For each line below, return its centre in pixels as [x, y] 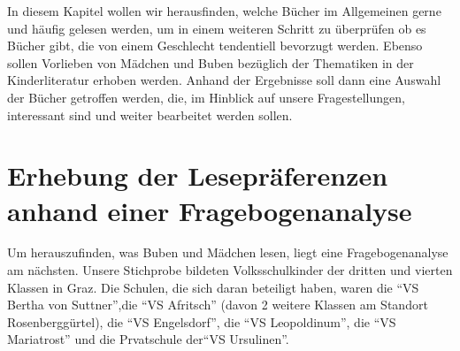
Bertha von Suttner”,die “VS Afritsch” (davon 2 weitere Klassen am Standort [218, 305]
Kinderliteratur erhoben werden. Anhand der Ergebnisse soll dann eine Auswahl [224, 80]
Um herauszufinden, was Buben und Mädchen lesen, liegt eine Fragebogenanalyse [228, 252]
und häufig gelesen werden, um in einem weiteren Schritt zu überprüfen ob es [217, 28]
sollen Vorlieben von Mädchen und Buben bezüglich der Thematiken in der [211, 62]
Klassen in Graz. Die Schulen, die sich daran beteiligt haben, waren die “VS [213, 287]
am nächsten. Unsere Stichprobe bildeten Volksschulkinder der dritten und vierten [230, 270]
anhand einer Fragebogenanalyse [210, 210]
